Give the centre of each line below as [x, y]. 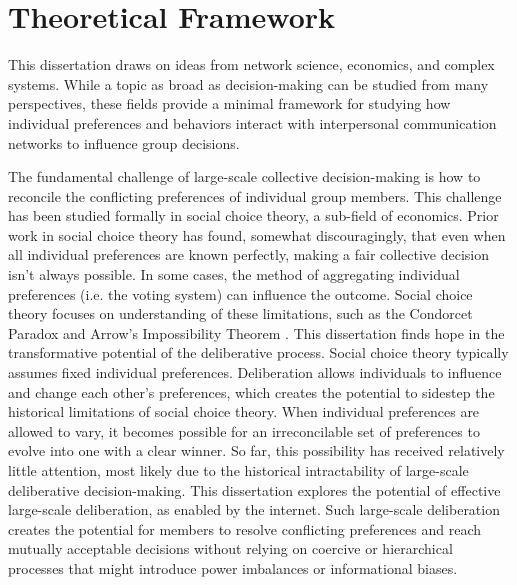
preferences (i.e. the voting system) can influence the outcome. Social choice [240, 293]
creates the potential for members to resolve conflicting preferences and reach [245, 528]
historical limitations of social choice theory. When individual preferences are [244, 411]
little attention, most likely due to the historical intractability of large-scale [238, 470]
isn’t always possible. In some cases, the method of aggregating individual [234, 274]
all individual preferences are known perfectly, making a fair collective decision [249, 254]
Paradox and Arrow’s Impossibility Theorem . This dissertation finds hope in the [256, 332]
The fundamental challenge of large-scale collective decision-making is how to [244, 176]
